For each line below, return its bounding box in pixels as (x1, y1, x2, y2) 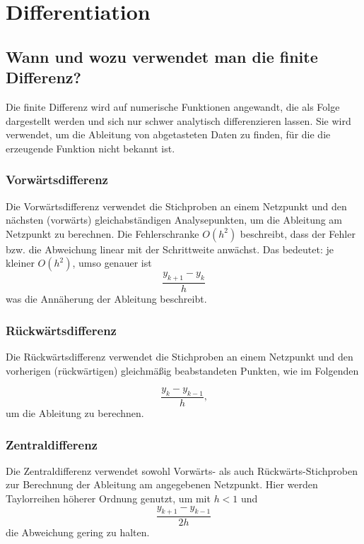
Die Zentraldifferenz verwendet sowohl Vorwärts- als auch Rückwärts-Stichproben (6, 463, 358, 478)
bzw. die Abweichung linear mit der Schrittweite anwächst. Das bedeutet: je (6, 241, 334, 256)
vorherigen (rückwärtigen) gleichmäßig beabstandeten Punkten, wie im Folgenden (6, 363, 359, 377)
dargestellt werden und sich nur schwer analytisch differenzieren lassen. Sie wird (6, 113, 351, 128)
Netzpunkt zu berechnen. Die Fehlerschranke (6, 226, 199, 241)
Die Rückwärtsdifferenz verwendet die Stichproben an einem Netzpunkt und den (6, 349, 353, 363)
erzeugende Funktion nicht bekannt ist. (6, 140, 175, 155)
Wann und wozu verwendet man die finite (6, 45, 318, 67)
